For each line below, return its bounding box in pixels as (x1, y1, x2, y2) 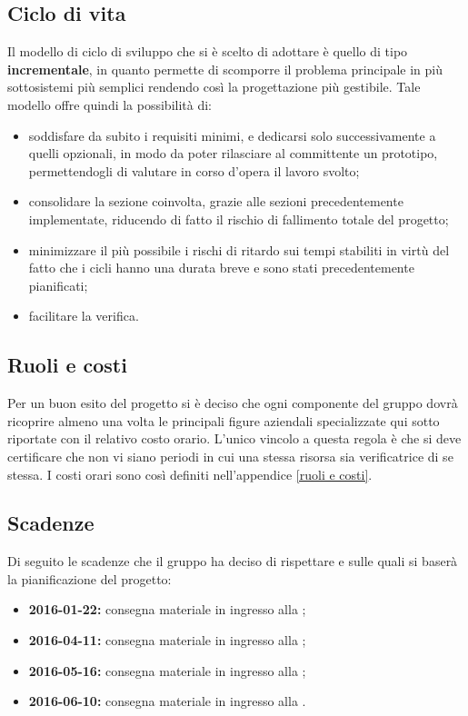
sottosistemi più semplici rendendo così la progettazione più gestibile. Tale (7, 77, 421, 96)
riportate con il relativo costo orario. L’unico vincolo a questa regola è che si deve (7, 429, 462, 448)
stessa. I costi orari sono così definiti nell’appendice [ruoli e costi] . (7, 464, 373, 483)
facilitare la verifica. (28, 306, 139, 325)
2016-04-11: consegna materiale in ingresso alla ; (28, 631, 306, 650)
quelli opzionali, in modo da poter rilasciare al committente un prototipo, (28, 144, 438, 163)
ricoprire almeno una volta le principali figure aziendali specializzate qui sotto (7, 411, 440, 430)
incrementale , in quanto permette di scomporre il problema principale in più (7, 59, 443, 78)
